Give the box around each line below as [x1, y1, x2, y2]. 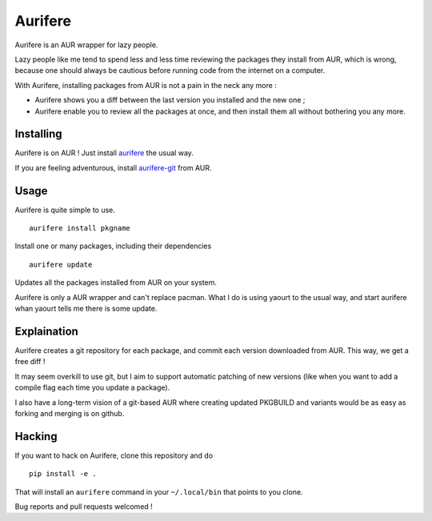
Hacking [14, 429, 58, 443]
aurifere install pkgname [29, 224, 131, 233]
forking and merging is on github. [14, 408, 125, 418]
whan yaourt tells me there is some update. [14, 304, 158, 314]
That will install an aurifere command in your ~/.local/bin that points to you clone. [14, 487, 303, 496]
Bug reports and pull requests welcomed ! [14, 501, 154, 511]
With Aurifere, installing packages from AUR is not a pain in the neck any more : [14, 80, 278, 90]
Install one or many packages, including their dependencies [14, 241, 212, 251]
